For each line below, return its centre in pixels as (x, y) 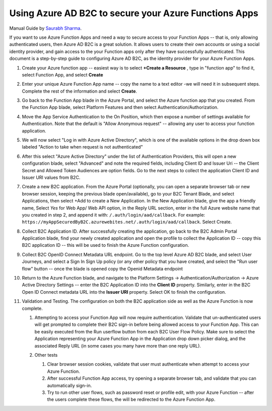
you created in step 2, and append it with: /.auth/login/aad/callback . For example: (114, 215)
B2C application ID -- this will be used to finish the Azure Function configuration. (106, 245)
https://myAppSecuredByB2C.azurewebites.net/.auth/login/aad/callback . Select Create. (127, 222)
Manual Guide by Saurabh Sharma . (45, 28)
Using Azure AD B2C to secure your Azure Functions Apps (134, 13)
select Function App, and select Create (62, 75)
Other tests (46, 355)
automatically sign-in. (70, 385)
